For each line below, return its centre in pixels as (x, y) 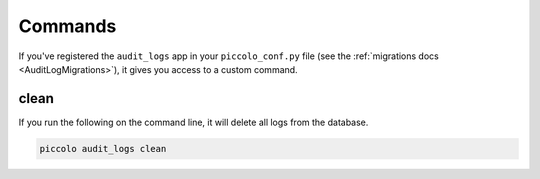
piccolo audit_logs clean (103, 148)
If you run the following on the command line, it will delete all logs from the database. (193, 122)
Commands (67, 26)
